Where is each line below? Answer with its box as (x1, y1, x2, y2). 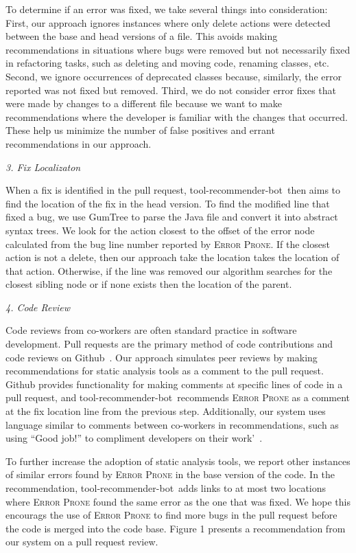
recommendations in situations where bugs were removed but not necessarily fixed (5, 42, 351, 56)
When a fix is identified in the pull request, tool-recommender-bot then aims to (5, 183, 341, 197)
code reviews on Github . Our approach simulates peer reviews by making (5, 350, 318, 364)
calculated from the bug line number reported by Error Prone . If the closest (5, 236, 330, 251)
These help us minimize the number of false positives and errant (5, 123, 275, 137)
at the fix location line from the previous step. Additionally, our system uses (5, 404, 326, 418)
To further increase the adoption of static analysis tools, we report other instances (5, 453, 351, 468)
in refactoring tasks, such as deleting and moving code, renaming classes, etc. (5, 56, 329, 70)
